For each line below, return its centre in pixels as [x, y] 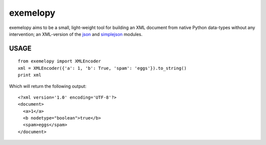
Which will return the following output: [48, 86]
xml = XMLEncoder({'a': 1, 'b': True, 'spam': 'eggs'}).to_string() [102, 68]
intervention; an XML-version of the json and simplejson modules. [76, 34]
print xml [30, 75]
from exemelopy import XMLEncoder [59, 61]
